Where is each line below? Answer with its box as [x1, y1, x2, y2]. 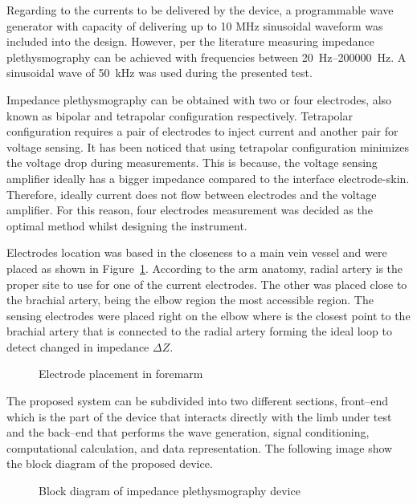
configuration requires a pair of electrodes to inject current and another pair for [6, 123, 399, 140]
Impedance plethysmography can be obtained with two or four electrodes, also [6, 91, 392, 108]
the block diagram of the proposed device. [6, 455, 213, 472]
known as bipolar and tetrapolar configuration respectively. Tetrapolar [6, 107, 354, 124]
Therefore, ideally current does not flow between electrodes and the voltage [6, 185, 377, 202]
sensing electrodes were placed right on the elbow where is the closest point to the [6, 307, 411, 323]
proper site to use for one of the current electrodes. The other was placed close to [6, 275, 407, 292]
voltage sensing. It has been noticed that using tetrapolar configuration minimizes [6, 138, 410, 155]
